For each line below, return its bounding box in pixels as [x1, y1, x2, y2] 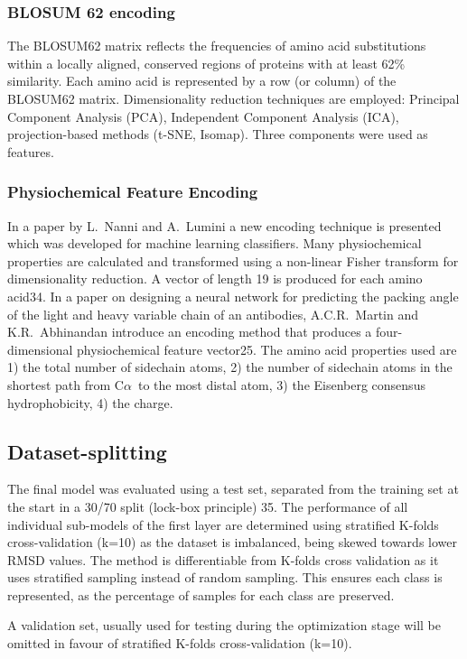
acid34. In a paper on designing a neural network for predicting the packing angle [7, 286, 459, 305]
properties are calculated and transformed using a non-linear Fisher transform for [7, 251, 459, 270]
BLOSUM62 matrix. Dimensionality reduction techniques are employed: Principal [7, 89, 460, 107]
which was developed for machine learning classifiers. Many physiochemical [7, 234, 422, 253]
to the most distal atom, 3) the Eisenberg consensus [137, 375, 425, 394]
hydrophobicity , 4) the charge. [7, 393, 173, 412]
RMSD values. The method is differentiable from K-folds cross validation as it [7, 550, 439, 569]
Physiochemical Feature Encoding [7, 181, 258, 203]
